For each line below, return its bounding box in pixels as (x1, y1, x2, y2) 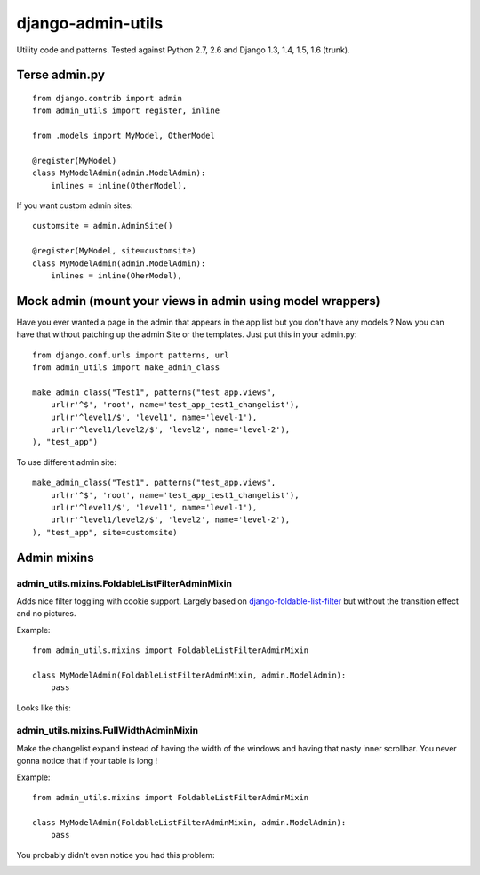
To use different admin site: (16, 456, 117, 467)
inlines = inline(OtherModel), (50, 181, 188, 190)
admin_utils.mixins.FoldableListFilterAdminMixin (16, 577, 233, 590)
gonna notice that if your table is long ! (16, 756, 158, 767)
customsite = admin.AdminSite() (32, 221, 173, 231)
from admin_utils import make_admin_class (32, 363, 220, 373)
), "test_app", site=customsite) (32, 527, 178, 537)
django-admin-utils (16, 13, 164, 33)
